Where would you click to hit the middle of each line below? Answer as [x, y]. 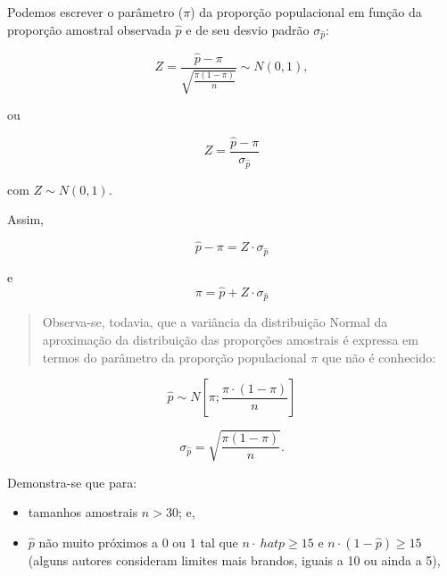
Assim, [25, 219]
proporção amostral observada [89, 29]
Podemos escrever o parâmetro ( [95, 12]
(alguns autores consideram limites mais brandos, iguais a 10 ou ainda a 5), [234, 559]
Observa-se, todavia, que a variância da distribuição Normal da [215, 322]
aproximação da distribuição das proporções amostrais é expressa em [230, 339]
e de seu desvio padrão [248, 29]
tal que [219, 542]
